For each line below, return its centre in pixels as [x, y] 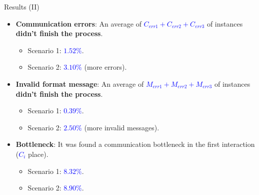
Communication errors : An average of [78, 23]
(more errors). [105, 67]
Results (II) [22, 7]
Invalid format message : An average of [80, 83]
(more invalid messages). [122, 127]
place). [38, 154]
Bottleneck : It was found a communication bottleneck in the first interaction [135, 144]
